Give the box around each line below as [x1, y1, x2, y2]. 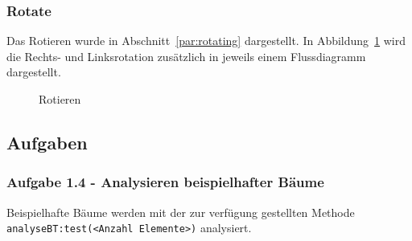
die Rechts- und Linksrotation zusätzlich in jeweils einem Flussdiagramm [6, 47, 366, 64]
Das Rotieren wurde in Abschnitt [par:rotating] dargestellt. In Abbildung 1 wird [6, 32, 406, 49]
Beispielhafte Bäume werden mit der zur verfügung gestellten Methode [6, 203, 355, 220]
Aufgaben [6, 129, 88, 154]
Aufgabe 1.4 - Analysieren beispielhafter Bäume [6, 172, 324, 192]
